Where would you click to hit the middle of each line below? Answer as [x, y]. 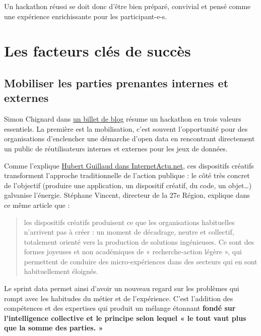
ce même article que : [37, 205]
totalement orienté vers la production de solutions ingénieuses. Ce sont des [139, 241]
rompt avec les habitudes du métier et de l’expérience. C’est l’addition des [119, 298]
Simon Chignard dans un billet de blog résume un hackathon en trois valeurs [123, 119]
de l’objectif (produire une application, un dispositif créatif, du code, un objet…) [128, 185]
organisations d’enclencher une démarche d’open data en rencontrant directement [129, 138]
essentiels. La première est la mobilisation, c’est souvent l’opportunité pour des [126, 128]
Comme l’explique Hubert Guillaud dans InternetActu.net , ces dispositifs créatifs [129, 165]
